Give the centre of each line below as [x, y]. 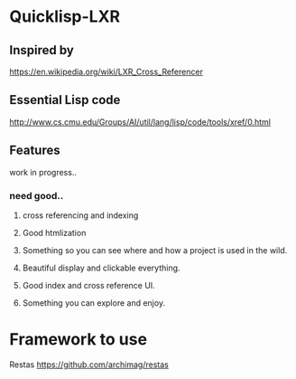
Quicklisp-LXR [65, 17]
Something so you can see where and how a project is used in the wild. [155, 250]
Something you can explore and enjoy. [93, 303]
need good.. [37, 195]
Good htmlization [54, 232]
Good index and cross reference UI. [88, 285]
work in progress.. [43, 172]
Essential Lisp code [65, 100]
